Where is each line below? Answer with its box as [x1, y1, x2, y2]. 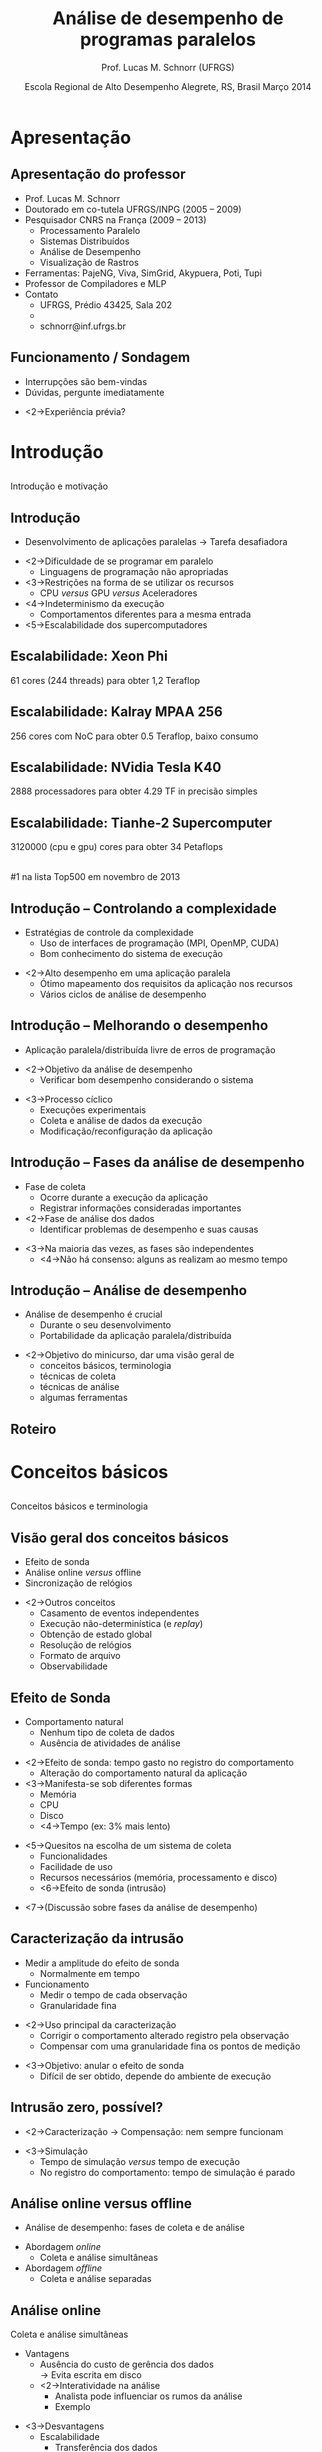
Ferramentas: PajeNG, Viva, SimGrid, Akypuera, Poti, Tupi [24, 267, 263, 279]
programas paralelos [79, 28, 257, 51]
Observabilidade [39, 1660, 108, 1672]
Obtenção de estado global [39, 1628, 153, 1641]
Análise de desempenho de [52, 7, 284, 30]
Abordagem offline [24, 2262, 103, 2274]
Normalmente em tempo [39, 1967, 140, 1979]
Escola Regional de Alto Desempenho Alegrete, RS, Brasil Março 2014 [24, 80, 312, 92]
